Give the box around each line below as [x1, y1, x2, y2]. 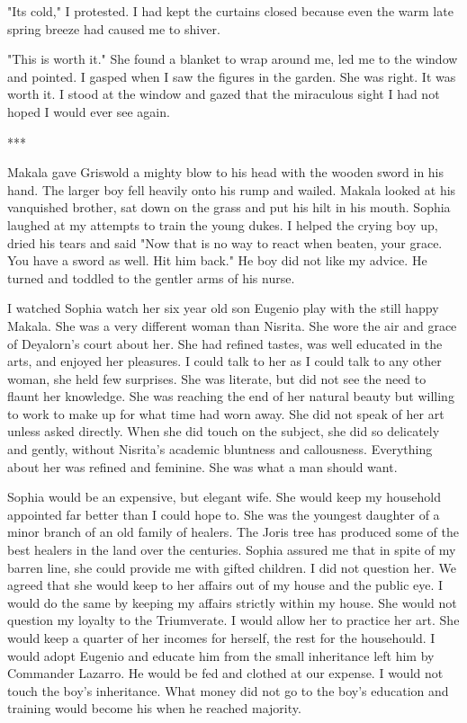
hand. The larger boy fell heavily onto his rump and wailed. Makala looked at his [7, 180, 456, 199]
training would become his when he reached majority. [7, 699, 301, 718]
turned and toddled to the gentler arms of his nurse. [7, 268, 295, 287]
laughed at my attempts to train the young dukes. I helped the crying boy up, [7, 215, 438, 234]
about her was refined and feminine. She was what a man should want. [7, 457, 398, 476]
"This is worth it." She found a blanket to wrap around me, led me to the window [7, 49, 458, 68]
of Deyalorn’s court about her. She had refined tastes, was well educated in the [7, 334, 443, 353]
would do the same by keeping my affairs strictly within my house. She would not [7, 593, 457, 611]
